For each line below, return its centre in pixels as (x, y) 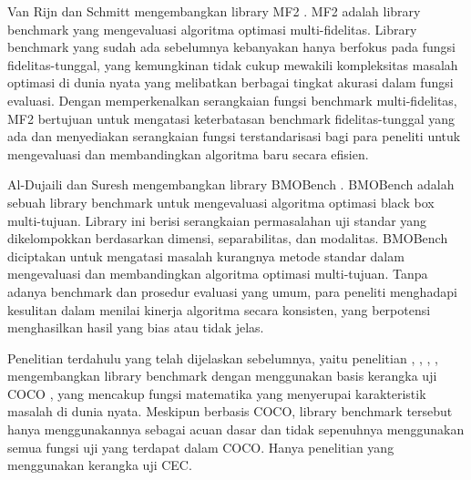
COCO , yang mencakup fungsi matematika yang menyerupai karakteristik (217, 393)
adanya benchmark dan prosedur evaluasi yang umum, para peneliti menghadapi (232, 291)
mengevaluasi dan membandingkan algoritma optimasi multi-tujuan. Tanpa (218, 274)
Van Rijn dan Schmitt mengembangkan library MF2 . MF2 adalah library (214, 11)
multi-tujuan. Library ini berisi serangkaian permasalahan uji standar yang (217, 220)
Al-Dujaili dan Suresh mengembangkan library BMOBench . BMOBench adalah (231, 184)
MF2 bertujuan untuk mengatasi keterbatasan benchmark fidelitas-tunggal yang (231, 118)
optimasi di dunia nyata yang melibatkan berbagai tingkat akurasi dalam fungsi (230, 82)
